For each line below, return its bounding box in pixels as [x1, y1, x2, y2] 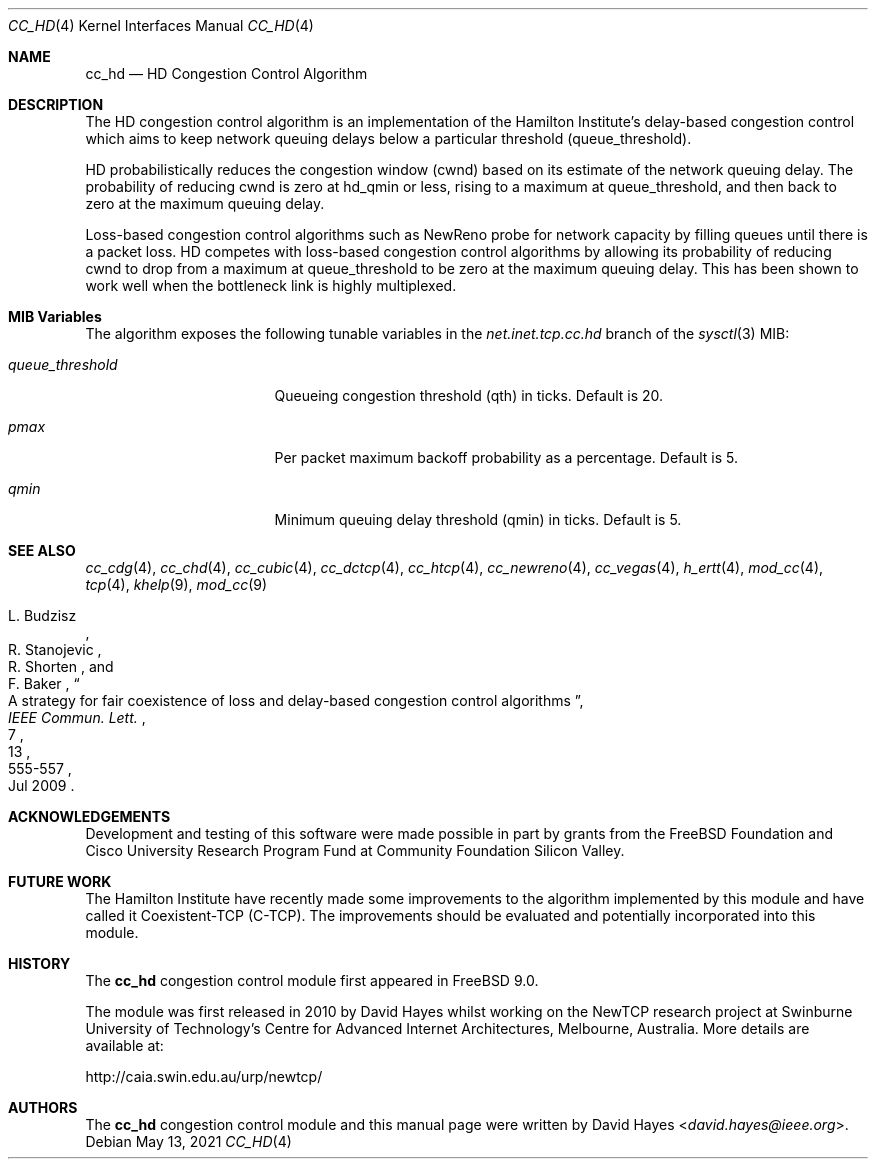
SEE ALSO [8, 542, 76, 559]
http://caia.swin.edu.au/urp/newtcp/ [85, 1068, 323, 1085]
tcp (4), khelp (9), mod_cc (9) [85, 576, 268, 593]
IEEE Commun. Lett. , [8, 709, 146, 726]
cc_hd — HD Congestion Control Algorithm [85, 65, 368, 82]
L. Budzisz [8, 607, 77, 624]
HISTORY [8, 955, 71, 972]
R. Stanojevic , [8, 641, 102, 658]
